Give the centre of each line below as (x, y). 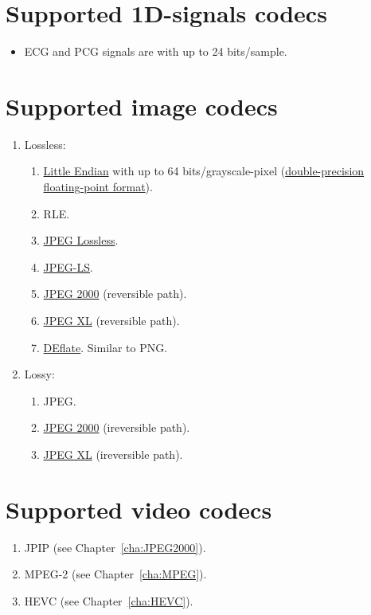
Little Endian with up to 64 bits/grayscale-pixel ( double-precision (204, 171)
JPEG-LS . (68, 266)
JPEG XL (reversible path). (111, 320)
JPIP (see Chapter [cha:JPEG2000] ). (115, 547)
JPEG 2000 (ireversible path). (117, 427)
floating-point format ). (98, 187)
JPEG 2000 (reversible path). (115, 294)
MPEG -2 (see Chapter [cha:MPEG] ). (115, 574)
